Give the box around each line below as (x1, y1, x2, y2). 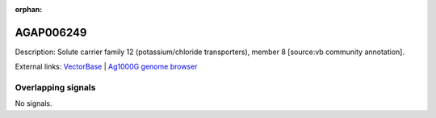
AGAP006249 (15, 25, 87, 40)
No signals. (15, 99, 52, 108)
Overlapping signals (15, 82, 96, 93)
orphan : (15, 5, 43, 14)
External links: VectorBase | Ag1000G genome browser (15, 61, 198, 72)
